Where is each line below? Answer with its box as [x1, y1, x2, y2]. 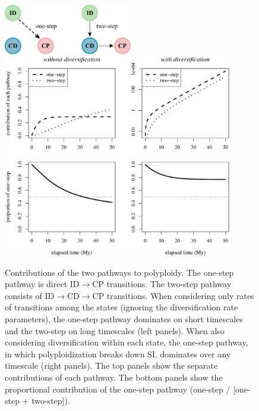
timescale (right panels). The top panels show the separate [5, 359, 218, 372]
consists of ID [5, 289, 55, 301]
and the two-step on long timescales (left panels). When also [5, 324, 225, 337]
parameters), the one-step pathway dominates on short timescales [5, 312, 244, 325]
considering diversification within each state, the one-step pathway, [5, 336, 248, 348]
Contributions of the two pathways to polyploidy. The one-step [5, 266, 234, 278]
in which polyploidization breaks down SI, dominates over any [5, 347, 231, 360]
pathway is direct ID [5, 278, 80, 290]
